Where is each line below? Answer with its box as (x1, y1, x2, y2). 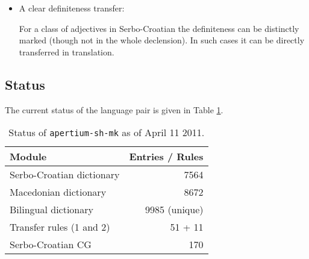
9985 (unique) (145, 202, 204, 217)
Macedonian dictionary (10, 185, 107, 199)
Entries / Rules (129, 149, 204, 164)
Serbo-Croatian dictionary (10, 167, 120, 182)
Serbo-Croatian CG (10, 237, 92, 252)
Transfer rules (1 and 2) (10, 220, 110, 234)
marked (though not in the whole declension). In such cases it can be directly (19, 34, 305, 46)
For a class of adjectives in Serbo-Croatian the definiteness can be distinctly (19, 22, 299, 34)
